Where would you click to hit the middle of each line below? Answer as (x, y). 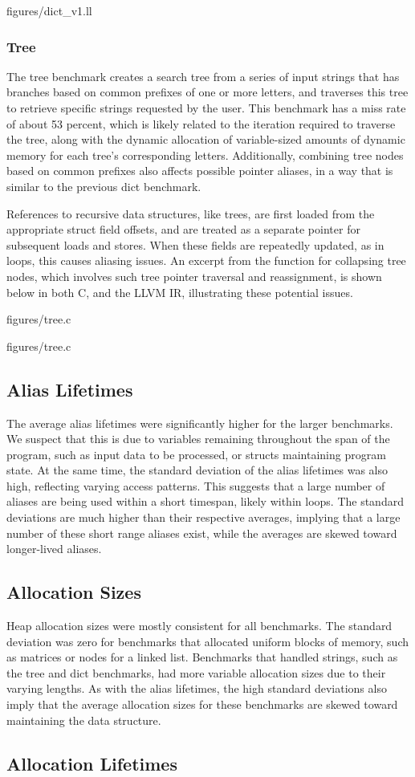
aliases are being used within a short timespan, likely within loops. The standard (205, 501)
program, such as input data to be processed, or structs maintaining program (196, 454)
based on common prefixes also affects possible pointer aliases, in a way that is (200, 171)
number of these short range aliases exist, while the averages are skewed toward (202, 533)
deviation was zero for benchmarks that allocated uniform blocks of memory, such (208, 641)
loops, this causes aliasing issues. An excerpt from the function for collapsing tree (206, 260)
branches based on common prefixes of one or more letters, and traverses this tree (207, 92)
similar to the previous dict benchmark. (104, 186)
